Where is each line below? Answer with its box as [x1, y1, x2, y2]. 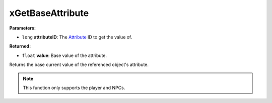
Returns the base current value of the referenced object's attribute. [9, 61, 149, 67]
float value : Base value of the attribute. [22, 52, 107, 58]
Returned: [9, 43, 31, 49]
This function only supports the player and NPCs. [23, 84, 125, 90]
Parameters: [9, 25, 36, 31]
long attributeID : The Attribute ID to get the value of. [22, 34, 132, 40]
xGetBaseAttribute [9, 7, 89, 18]
